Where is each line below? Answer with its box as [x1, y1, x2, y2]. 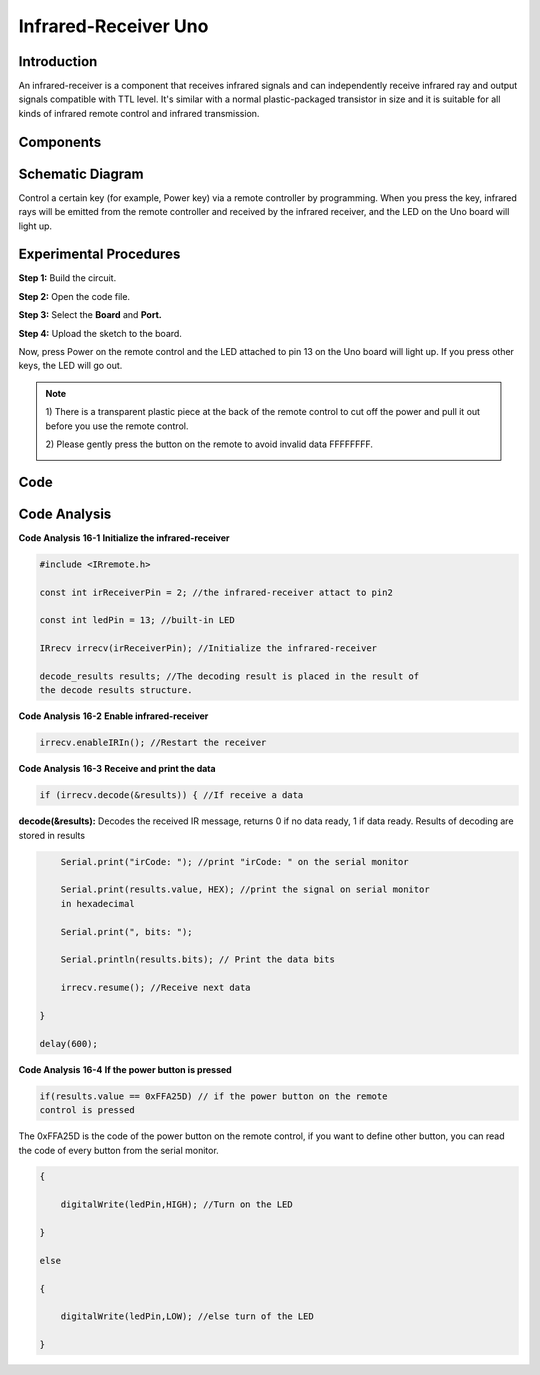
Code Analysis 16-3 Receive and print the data [18, 763, 216, 775]
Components [18, 133, 102, 150]
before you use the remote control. [45, 420, 189, 432]
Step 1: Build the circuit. [18, 272, 117, 284]
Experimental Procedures [18, 246, 181, 263]
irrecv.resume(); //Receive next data [60, 982, 251, 994]
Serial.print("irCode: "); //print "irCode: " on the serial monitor [60, 856, 409, 867]
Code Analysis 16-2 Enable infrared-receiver [18, 710, 209, 722]
